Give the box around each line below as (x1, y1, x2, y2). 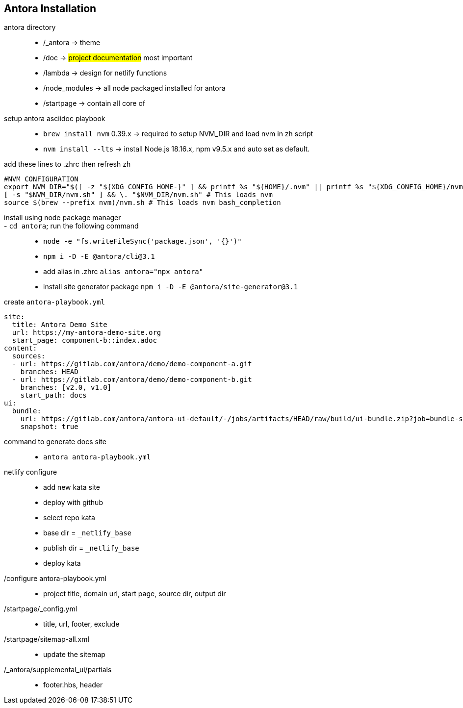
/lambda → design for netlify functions (43, 69, 167, 77)
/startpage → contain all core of (43, 99, 146, 108)
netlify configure (4, 468, 57, 477)
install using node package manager (4, 213, 121, 222)
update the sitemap (43, 650, 105, 659)
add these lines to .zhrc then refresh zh (4, 160, 131, 169)
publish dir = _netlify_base (43, 544, 139, 553)
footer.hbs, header (43, 681, 103, 689)
